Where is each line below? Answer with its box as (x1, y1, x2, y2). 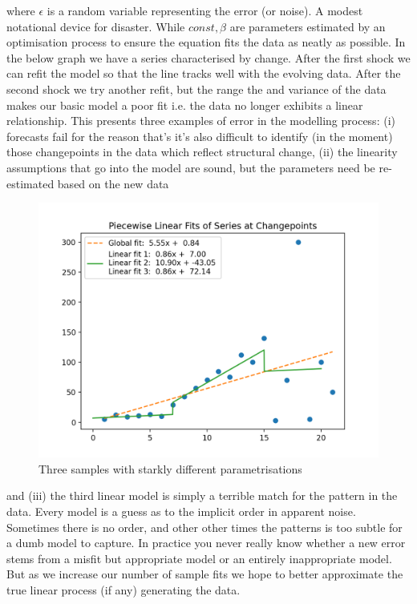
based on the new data (57, 175, 169, 191)
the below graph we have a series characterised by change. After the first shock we (6, 49, 411, 66)
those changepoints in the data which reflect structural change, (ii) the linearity (6, 143, 398, 160)
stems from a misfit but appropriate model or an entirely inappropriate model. (6, 550, 392, 566)
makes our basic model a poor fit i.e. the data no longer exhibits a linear (6, 96, 363, 113)
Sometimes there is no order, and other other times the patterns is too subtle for (6, 518, 403, 535)
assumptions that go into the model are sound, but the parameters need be (6, 159, 375, 175)
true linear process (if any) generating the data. (6, 581, 241, 598)
